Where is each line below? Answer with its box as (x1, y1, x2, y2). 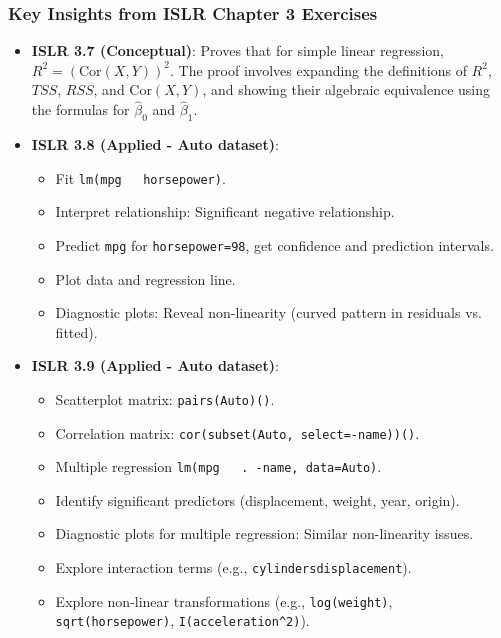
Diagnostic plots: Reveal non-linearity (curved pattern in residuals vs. (55, 302, 482, 323)
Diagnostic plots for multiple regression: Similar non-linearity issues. (55, 523, 474, 544)
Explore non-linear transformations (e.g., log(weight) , (55, 590, 393, 611)
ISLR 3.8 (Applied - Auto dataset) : (31, 134, 279, 155)
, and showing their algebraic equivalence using (202, 79, 491, 100)
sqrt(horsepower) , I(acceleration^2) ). (55, 610, 310, 631)
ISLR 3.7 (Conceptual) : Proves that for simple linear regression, (31, 40, 444, 61)
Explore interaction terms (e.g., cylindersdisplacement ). (55, 557, 412, 578)
